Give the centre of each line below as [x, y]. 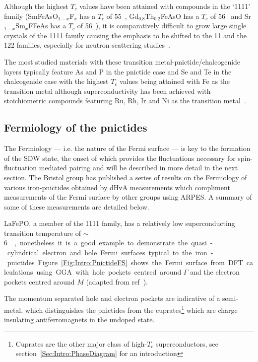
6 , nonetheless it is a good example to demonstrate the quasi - [108, 243]
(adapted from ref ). [117, 281]
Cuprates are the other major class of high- [81, 343]
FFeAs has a [47, 26]
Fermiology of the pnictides [76, 127]
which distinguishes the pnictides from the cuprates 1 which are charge [131, 309]
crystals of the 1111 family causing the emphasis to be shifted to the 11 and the [125, 35]
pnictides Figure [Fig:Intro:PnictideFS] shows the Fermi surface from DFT [125, 262]
